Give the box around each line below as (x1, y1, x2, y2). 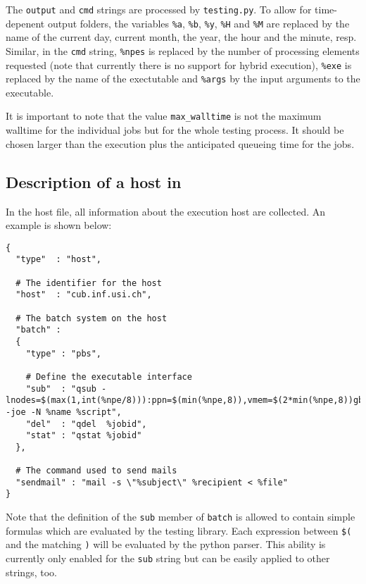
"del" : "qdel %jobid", (25, 418, 147, 429)
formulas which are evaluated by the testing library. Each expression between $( (6, 523, 352, 538)
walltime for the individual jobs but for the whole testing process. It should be (6, 123, 344, 137)
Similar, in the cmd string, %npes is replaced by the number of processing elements (6, 43, 360, 58)
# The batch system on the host (15, 313, 168, 323)
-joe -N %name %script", (6, 406, 122, 417)
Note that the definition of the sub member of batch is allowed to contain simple (6, 509, 355, 524)
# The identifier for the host (15, 278, 162, 288)
